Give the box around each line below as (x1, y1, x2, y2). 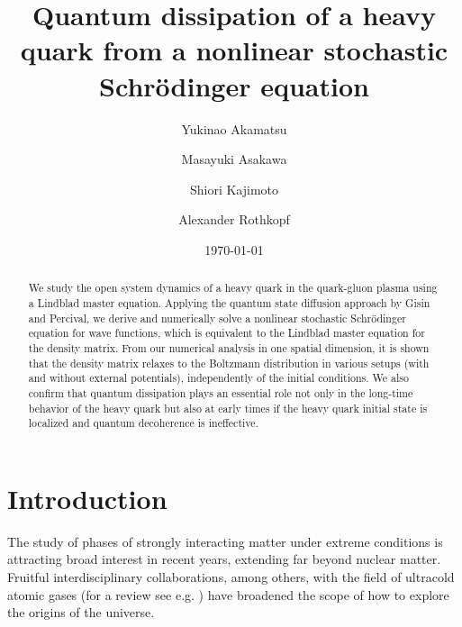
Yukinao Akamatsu (181, 119, 287, 138)
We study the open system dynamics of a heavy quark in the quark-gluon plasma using (28, 280, 438, 295)
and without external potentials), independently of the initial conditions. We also (28, 370, 409, 386)
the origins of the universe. (7, 603, 155, 622)
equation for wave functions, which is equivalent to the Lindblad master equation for (28, 325, 425, 341)
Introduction (7, 479, 168, 516)
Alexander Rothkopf (178, 210, 290, 229)
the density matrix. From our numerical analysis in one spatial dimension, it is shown (28, 340, 430, 355)
